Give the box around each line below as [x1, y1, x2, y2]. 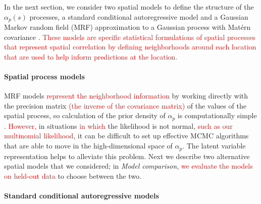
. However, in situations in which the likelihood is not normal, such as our [4, 120, 233, 131]
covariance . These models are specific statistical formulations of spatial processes [4, 31, 255, 42]
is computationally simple [177, 110, 257, 121]
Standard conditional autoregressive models [4, 190, 159, 200]
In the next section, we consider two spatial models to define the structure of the [4, 2, 254, 12]
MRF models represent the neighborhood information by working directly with [4, 90, 248, 101]
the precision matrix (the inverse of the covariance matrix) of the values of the [4, 100, 246, 111]
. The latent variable [182, 140, 246, 151]
